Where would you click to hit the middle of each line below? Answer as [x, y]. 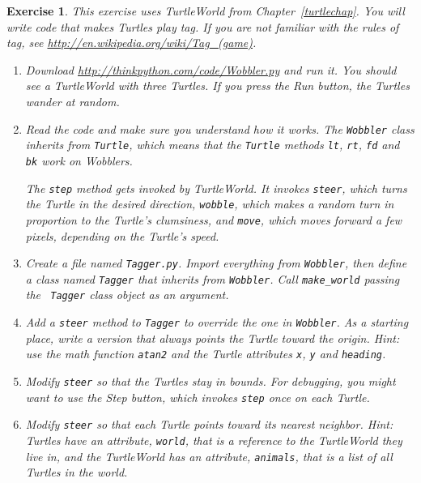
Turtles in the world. [77, 472]
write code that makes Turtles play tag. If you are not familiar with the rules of [203, 26]
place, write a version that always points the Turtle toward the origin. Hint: [213, 338]
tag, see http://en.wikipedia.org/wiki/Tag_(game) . [132, 43]
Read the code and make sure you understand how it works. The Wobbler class [220, 128]
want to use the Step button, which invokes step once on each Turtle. [198, 397]
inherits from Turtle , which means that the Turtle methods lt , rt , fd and [213, 145]
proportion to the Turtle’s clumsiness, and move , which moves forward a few [214, 219]
